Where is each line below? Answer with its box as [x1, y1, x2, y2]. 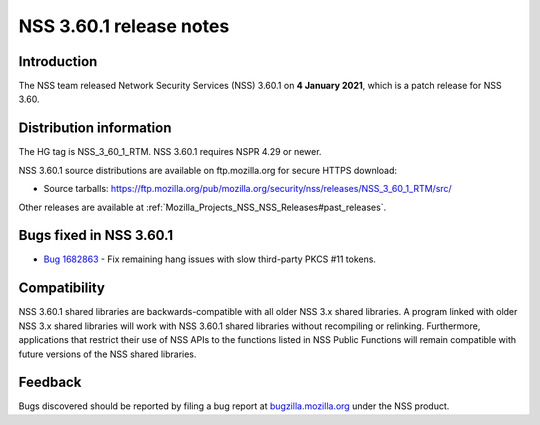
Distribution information [18, 120, 172, 137]
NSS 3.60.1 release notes [18, 15, 230, 37]
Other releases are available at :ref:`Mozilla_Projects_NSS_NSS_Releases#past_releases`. [18, 201, 387, 213]
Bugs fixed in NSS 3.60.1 [18, 227, 174, 244]
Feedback [18, 374, 82, 391]
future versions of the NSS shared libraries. [18, 348, 197, 360]
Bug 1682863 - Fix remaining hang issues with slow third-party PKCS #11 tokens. [43, 253, 377, 265]
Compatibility [18, 280, 105, 297]
